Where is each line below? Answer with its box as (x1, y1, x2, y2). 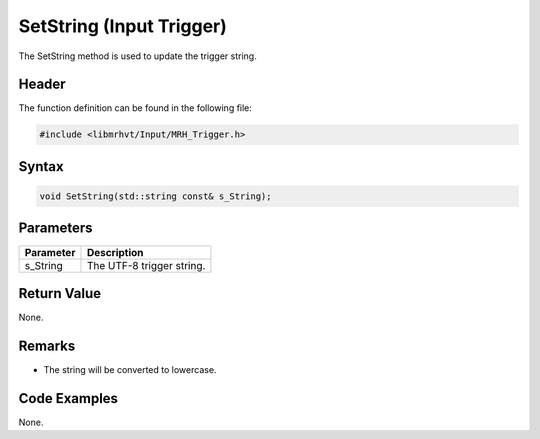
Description (86, 245, 144, 259)
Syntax (18, 158, 64, 175)
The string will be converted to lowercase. (43, 363, 217, 375)
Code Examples (18, 390, 119, 407)
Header (18, 76, 66, 93)
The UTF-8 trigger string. (86, 258, 206, 272)
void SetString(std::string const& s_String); (39, 191, 272, 202)
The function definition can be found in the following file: (18, 102, 252, 114)
